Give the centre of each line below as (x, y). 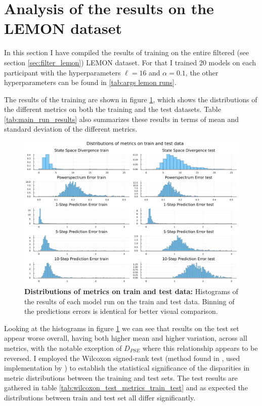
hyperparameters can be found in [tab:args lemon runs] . (90, 82)
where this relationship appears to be (200, 348)
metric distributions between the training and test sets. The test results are (121, 377)
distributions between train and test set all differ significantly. (100, 397)
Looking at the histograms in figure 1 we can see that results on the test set (122, 328)
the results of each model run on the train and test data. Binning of (129, 301)
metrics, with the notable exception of (63, 348)
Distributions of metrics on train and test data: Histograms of (131, 291)
